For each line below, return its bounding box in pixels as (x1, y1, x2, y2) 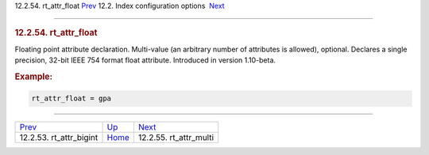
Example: (14, 71, 53, 82)
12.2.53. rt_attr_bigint (19, 132, 99, 143)
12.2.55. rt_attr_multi (137, 132, 214, 143)
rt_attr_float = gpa (31, 94, 111, 103)
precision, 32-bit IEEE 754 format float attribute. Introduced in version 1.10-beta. (14, 55, 276, 65)
